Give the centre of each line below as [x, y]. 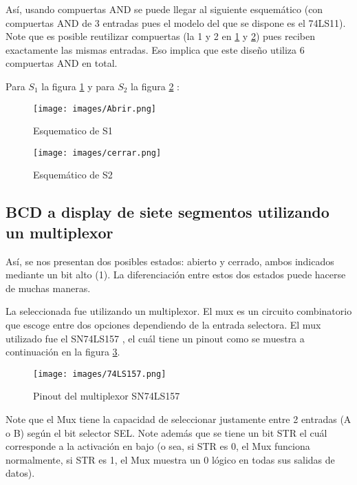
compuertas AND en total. [62, 63]
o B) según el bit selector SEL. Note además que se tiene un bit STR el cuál [166, 432]
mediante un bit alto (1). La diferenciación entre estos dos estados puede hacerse [176, 275]
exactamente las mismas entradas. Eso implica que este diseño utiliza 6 [155, 49]
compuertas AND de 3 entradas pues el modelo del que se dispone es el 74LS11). [176, 22]
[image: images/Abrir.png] [95, 109]
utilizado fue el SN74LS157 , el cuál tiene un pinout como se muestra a [155, 338]
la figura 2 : [155, 86]
